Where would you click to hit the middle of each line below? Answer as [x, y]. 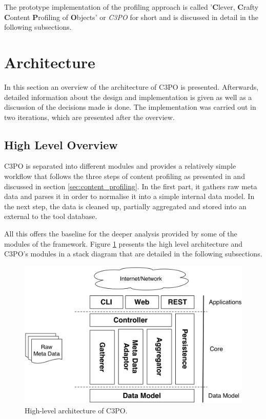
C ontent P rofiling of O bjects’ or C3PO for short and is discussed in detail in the [131, 17]
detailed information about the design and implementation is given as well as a [128, 97]
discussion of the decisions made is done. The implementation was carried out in [130, 107]
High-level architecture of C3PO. [76, 410]
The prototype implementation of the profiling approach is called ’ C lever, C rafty [131, 7]
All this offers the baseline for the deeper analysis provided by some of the [121, 234]
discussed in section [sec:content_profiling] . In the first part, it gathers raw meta [131, 186]
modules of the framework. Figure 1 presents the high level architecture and [123, 243]
